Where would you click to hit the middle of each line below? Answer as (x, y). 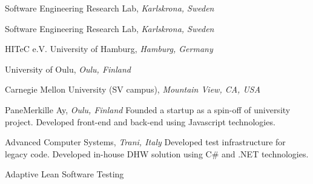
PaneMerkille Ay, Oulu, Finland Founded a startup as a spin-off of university (148, 109)
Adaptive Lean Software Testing (64, 174)
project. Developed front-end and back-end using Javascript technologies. (140, 121)
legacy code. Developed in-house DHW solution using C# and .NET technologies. (157, 153)
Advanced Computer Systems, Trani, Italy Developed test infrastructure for (145, 142)
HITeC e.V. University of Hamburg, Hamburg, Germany (109, 49)
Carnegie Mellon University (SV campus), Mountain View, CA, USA (133, 89)
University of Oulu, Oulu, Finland (68, 69)
